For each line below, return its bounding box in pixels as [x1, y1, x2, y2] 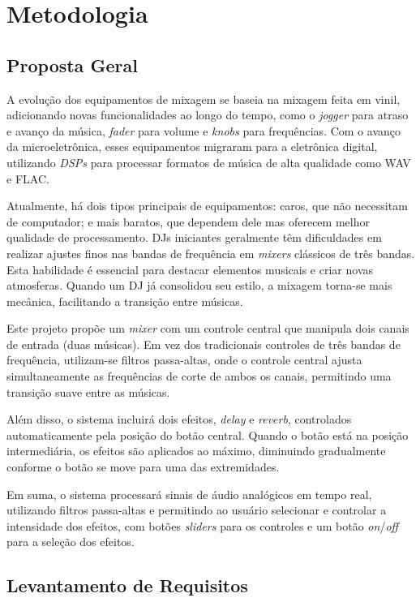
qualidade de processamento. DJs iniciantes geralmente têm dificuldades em [6, 229, 382, 246]
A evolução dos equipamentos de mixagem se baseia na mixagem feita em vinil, [6, 90, 401, 107]
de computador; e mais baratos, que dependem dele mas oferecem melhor [6, 213, 370, 230]
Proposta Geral [6, 52, 138, 77]
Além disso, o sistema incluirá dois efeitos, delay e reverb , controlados [6, 411, 352, 428]
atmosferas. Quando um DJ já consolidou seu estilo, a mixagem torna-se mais [6, 277, 392, 294]
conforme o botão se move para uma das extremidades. [6, 458, 280, 475]
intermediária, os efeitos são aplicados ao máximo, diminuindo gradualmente [6, 442, 386, 459]
